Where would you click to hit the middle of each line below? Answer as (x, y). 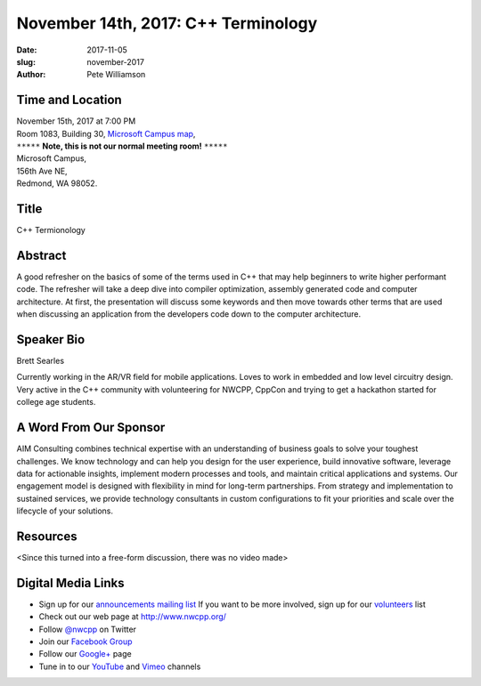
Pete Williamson (116, 75)
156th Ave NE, (42, 171)
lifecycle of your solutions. (65, 511)
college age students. (56, 402)
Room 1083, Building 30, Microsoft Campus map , (106, 133)
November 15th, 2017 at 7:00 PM (76, 121)
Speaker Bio (51, 339)
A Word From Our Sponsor (91, 428)
